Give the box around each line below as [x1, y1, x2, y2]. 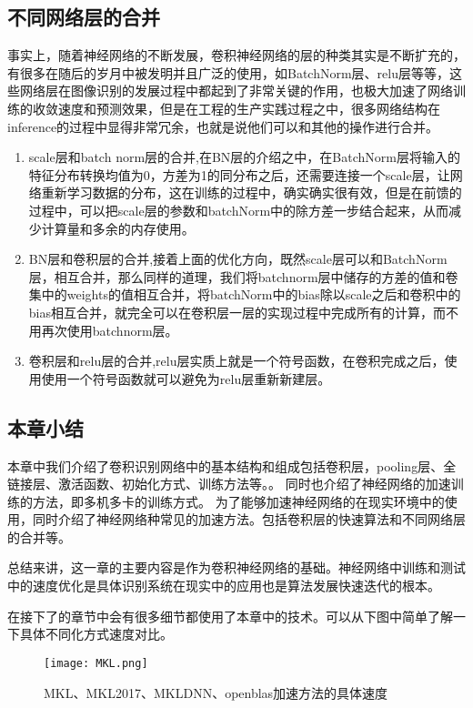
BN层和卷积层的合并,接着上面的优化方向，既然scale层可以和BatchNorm [28, 249, 448, 268]
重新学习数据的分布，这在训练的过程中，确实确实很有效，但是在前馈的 [41, 183, 462, 202]
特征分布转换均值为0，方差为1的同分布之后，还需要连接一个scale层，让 [28, 165, 450, 184]
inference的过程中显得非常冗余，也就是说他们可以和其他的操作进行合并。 [7, 116, 439, 136]
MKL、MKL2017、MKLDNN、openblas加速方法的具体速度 [44, 683, 388, 702]
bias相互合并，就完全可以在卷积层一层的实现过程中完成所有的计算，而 [28, 302, 446, 321]
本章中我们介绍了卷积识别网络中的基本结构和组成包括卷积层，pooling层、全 [7, 456, 457, 475]
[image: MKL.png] [44, 656, 148, 670]
